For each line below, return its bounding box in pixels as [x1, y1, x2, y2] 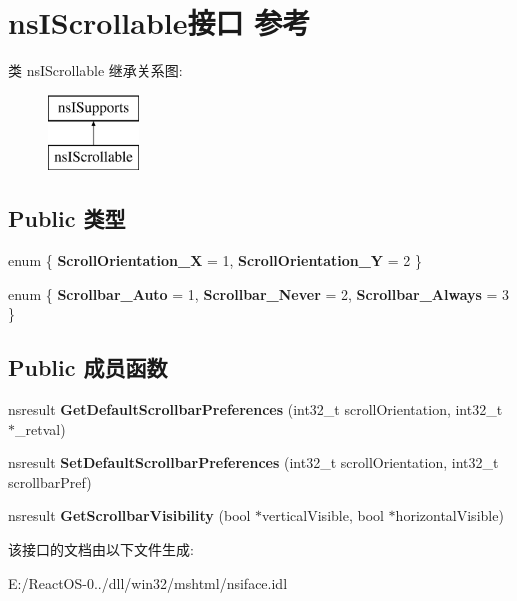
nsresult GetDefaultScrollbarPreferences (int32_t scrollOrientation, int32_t [8, 399, 503, 420]
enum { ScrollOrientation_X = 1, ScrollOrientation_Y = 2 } [8, 250, 422, 271]
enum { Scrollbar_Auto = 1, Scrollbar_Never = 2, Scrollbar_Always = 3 [8, 283, 510, 304]
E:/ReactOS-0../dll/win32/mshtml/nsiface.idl [8, 572, 288, 593]
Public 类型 [8, 203, 126, 234]
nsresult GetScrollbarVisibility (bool [8, 505, 251, 526]
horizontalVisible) [395, 505, 504, 526]
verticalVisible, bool [262, 505, 384, 526]
